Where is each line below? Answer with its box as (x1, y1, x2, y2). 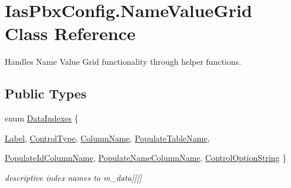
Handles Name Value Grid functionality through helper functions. (5, 55, 242, 68)
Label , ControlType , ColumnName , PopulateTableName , (5, 131, 210, 144)
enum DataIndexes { (5, 112, 79, 124)
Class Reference (5, 21, 136, 45)
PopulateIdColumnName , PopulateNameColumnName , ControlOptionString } (5, 151, 287, 164)
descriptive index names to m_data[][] (5, 171, 142, 183)
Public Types (5, 84, 87, 103)
